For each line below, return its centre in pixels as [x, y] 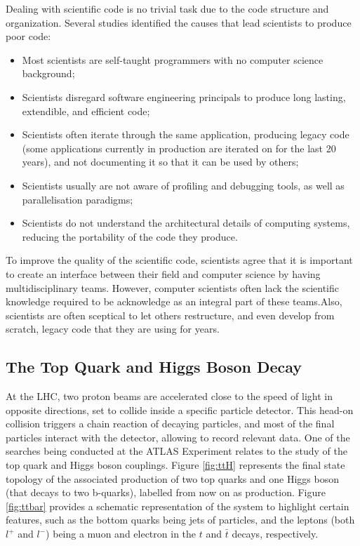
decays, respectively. [275, 534]
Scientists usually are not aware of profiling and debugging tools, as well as [183, 185]
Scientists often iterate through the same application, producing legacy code [186, 134]
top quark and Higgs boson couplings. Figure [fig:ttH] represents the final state [175, 465]
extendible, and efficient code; [86, 111]
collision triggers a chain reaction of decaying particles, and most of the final [170, 424]
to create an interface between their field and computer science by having [163, 273]
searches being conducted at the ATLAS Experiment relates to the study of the [176, 451]
